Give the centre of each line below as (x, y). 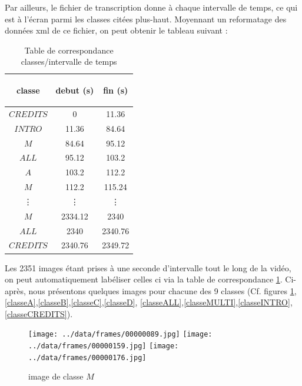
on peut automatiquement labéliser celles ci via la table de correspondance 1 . (144, 279)
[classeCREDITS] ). (39, 313)
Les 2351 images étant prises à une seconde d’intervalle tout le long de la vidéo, (148, 267)
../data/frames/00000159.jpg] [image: (104, 346)
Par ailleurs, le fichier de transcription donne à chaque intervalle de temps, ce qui (151, 7)
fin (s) (116, 90)
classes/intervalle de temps (69, 61)
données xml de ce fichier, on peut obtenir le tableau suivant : (116, 30)
